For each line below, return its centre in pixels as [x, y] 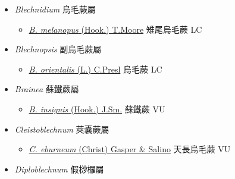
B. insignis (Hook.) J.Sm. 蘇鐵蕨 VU [97, 109]
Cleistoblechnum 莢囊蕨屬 [62, 129]
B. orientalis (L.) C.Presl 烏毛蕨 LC [95, 69]
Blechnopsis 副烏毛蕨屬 [58, 49]
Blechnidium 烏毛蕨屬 [55, 9]
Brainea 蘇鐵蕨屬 [47, 89]
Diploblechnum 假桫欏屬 [59, 169]
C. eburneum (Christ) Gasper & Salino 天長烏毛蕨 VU [130, 149]
